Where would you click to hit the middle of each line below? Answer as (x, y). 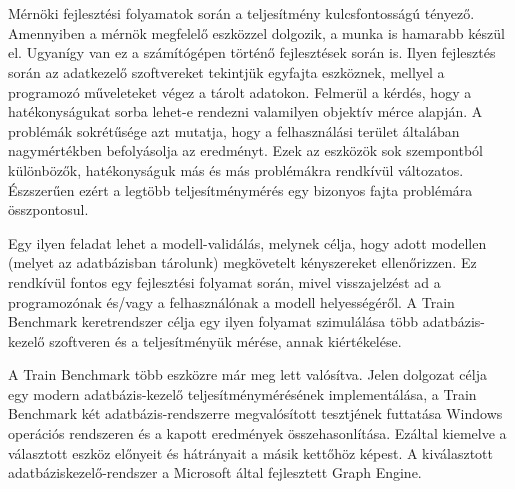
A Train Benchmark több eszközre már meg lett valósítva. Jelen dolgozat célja (247, 374)
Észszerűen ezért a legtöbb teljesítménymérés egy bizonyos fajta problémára (240, 189)
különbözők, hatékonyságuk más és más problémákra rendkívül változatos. (236, 169)
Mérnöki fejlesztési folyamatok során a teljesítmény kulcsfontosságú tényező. (241, 13)
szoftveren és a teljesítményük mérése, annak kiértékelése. (225, 340)
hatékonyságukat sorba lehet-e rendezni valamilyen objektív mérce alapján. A (245, 111)
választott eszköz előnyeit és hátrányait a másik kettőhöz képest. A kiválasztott (250, 452)
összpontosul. (48, 209)
